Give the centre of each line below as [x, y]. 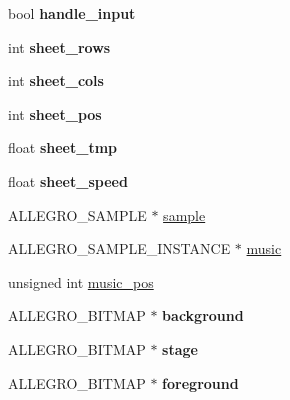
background [203, 315]
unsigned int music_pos [81, 281]
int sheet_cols [56, 80]
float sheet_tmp [63, 147]
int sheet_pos [55, 113]
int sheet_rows [59, 46]
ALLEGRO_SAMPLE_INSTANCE [119, 248]
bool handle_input [72, 13]
